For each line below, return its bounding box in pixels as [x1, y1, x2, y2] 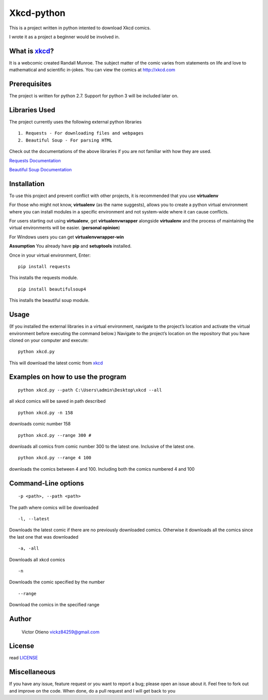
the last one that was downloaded [9, 534, 79, 540]
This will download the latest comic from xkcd [9, 360, 103, 366]
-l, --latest [18, 516, 50, 521]
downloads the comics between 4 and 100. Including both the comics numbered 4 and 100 [9, 466, 195, 472]
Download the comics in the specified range [9, 602, 100, 608]
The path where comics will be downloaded [9, 504, 99, 510]
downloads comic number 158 [9, 421, 71, 427]
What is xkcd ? [9, 47, 54, 55]
